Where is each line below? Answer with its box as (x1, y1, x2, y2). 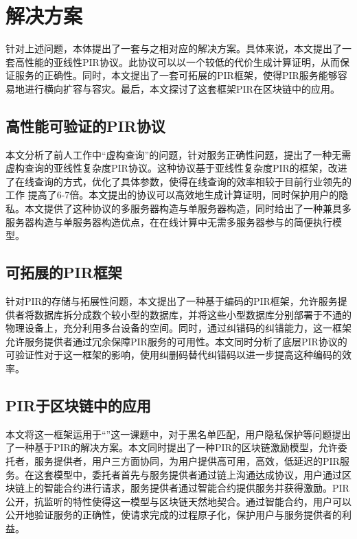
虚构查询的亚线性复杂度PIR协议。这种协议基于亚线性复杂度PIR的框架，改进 (5, 161, 347, 175)
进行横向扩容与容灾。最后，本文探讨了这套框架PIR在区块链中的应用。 (24, 81, 340, 95)
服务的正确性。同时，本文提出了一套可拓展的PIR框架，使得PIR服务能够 (14, 68, 338, 82)
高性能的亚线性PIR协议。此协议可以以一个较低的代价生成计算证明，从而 (14, 54, 340, 69)
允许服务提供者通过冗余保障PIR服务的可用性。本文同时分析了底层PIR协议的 (5, 334, 347, 348)
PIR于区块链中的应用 (5, 395, 151, 416)
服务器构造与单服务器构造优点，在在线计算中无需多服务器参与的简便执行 (5, 214, 332, 229)
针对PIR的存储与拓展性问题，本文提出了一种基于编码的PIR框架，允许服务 (5, 294, 338, 308)
